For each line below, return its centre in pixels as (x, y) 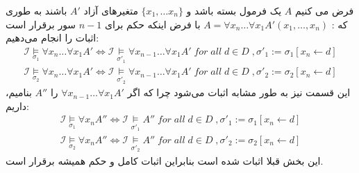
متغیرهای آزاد (111, 10)
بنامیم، (19, 92)
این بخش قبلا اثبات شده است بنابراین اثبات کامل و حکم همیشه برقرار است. (165, 160)
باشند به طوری (36, 10)
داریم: (18, 106)
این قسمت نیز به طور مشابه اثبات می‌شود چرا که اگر (239, 92)
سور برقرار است (41, 24)
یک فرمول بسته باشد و (234, 10)
